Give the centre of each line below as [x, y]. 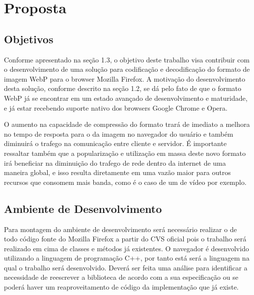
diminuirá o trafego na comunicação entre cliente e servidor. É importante [115, 143]
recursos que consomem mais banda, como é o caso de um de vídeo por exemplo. [125, 182]
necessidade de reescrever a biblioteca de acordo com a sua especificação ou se [121, 277]
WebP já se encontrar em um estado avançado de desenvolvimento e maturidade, [126, 98]
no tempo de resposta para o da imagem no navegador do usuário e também [119, 133]
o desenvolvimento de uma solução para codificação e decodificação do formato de [127, 69]
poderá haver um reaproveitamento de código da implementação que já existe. [121, 287]
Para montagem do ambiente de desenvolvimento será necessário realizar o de [120, 229]
